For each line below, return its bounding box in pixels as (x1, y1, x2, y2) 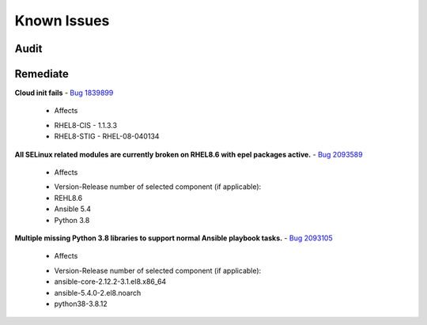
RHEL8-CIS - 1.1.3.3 (54, 120, 118, 130)
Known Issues (14, 12, 110, 29)
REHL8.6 (54, 193, 83, 202)
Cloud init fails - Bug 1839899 (14, 88, 114, 98)
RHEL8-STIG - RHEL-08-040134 (54, 131, 160, 142)
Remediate (14, 67, 69, 81)
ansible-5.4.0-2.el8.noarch (54, 288, 142, 297)
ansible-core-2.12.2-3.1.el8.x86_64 (54, 277, 167, 286)
